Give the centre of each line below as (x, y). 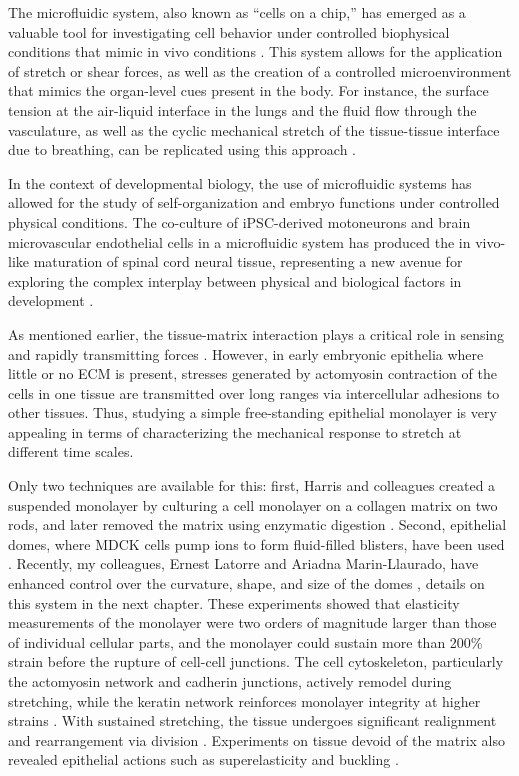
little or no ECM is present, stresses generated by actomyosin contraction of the (252, 373)
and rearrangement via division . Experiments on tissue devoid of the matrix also (257, 739)
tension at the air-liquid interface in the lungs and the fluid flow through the (242, 109)
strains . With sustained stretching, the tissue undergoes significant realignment (252, 720)
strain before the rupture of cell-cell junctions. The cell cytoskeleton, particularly (256, 661)
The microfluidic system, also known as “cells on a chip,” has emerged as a (237, 12)
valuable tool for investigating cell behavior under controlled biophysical (229, 31)
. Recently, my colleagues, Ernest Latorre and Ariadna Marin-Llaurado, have (243, 563)
